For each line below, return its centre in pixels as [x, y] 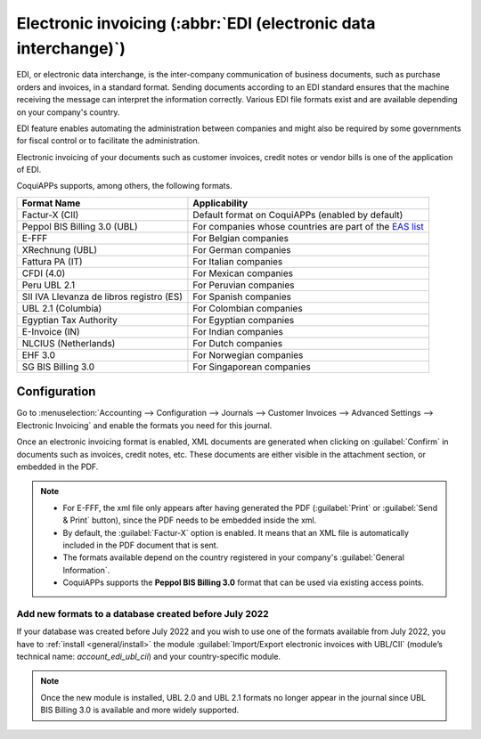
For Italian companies [238, 261]
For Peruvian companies [244, 285]
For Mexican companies [243, 273]
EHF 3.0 [39, 354]
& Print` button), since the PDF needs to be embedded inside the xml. [190, 520]
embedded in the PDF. [57, 467]
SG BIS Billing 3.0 [58, 367]
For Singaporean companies [252, 367]
